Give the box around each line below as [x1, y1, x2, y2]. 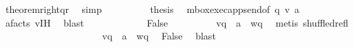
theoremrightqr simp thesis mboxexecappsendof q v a [5, 2, 299, 16]
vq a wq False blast [101, 29, 216, 43]
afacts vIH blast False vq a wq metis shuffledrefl [5, 15, 348, 29]
